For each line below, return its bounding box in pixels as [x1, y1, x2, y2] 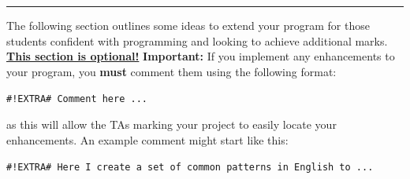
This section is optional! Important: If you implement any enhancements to [6, 48, 395, 64]
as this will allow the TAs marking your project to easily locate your [6, 116, 337, 133]
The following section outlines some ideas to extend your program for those [6, 17, 370, 33]
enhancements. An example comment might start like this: [6, 131, 289, 148]
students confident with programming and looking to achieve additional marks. [6, 32, 388, 49]
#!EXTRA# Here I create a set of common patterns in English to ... [6, 162, 374, 174]
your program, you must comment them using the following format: [6, 63, 337, 79]
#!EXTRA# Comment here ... [6, 93, 147, 105]
